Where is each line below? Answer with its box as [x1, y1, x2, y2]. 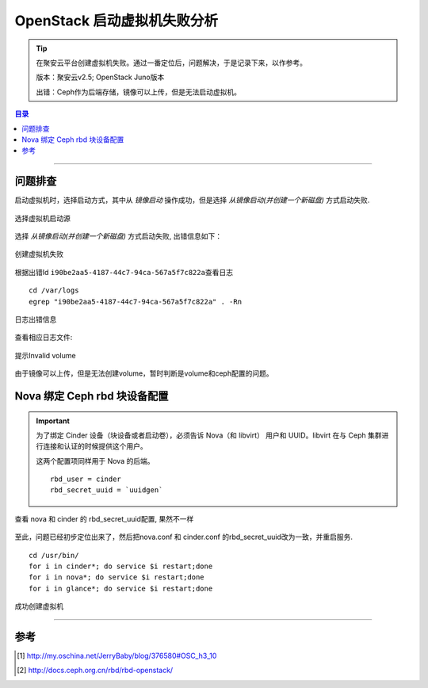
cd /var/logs [29, 286, 79, 295]
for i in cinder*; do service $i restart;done [29, 562, 213, 571]
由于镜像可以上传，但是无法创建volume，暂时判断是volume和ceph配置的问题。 [14, 369, 273, 378]
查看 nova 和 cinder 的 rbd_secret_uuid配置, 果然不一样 [14, 514, 194, 523]
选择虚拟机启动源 [14, 213, 71, 223]
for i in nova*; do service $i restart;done [29, 573, 205, 582]
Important [36, 416, 71, 426]
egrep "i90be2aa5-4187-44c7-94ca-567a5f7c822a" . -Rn [29, 297, 242, 306]
